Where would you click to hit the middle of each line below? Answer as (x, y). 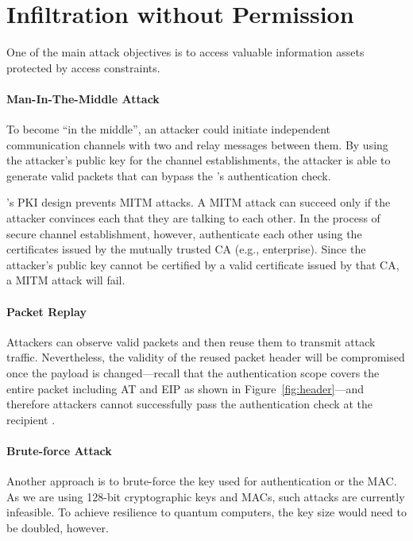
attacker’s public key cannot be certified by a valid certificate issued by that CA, (203, 264)
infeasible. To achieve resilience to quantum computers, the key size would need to (206, 512)
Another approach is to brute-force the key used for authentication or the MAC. (202, 481)
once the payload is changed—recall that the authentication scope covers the (193, 373)
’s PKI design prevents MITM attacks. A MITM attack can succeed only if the (199, 202)
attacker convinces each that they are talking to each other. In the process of (193, 218)
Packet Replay (46, 311)
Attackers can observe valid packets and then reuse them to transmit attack (191, 341)
